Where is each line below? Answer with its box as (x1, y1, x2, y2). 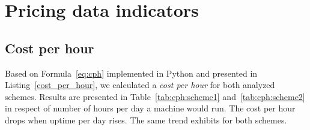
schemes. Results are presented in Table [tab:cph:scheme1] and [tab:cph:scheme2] (5, 90, 305, 102)
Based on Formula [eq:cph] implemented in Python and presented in (5, 66, 258, 79)
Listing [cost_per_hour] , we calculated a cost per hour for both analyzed (5, 78, 275, 91)
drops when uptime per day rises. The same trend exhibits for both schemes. (5, 113, 287, 126)
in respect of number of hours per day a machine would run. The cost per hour (5, 102, 296, 114)
